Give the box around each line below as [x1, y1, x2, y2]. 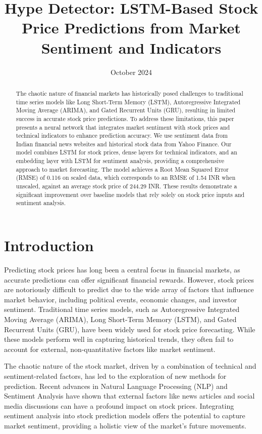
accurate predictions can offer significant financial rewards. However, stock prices [4, 274, 254, 285]
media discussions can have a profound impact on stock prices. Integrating [4, 400, 234, 411]
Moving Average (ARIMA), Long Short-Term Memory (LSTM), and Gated [4, 313, 237, 324]
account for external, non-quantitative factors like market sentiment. [4, 343, 216, 354]
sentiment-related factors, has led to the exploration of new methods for [4, 370, 227, 381]
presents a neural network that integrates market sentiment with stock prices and [16, 123, 230, 131]
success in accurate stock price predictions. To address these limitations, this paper [16, 114, 234, 123]
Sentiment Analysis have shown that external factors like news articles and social [4, 390, 255, 401]
